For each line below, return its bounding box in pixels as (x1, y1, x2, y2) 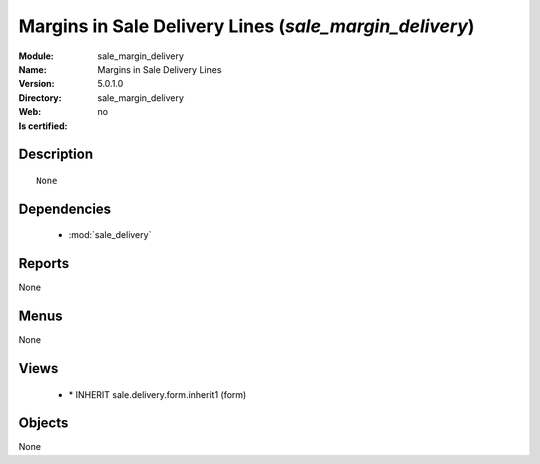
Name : (18, 63, 47, 75)
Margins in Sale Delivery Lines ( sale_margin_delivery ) (18, 15, 475, 37)
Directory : (18, 91, 62, 104)
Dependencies (18, 200, 112, 217)
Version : (18, 78, 55, 90)
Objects (18, 415, 69, 432)
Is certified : (18, 120, 68, 132)
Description (18, 146, 94, 163)
